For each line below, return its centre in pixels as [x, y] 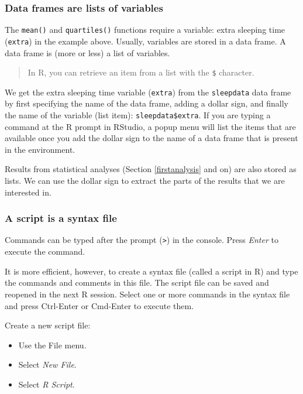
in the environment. [40, 149]
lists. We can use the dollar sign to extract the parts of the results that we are [145, 181]
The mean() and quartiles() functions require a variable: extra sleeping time [145, 30]
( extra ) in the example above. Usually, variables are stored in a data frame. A [145, 41]
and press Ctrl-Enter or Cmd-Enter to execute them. [99, 305]
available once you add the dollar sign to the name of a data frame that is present [151, 138]
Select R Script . [47, 384]
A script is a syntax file [61, 218]
